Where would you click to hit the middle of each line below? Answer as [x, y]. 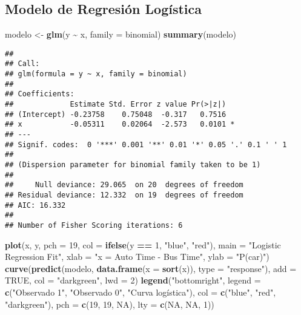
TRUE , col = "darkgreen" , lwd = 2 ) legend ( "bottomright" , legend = [133, 280]
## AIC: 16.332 [35, 205]
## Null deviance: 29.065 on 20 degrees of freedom [124, 185]
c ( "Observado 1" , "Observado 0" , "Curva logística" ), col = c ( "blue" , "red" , [141, 292]
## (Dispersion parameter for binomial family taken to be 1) [133, 165]
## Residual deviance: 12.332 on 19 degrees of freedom [124, 195]
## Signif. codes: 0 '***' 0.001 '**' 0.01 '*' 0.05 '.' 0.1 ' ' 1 [146, 144]
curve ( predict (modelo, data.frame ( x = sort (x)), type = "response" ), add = [151, 268]
